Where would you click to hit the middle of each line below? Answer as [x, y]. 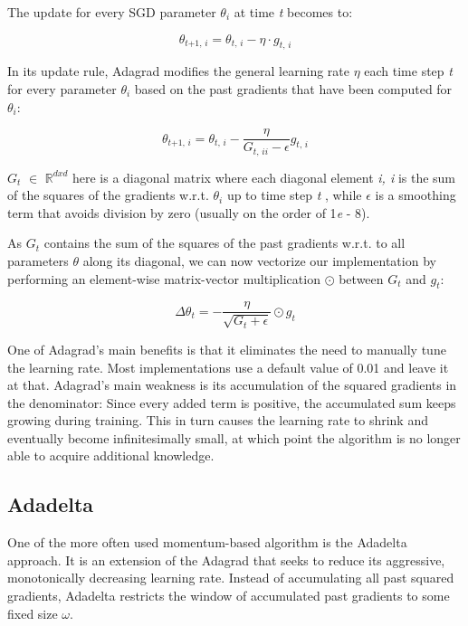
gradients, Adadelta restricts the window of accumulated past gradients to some [229, 596]
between [361, 278]
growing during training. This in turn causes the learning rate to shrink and [218, 420]
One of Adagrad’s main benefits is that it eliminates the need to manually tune [227, 349]
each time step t [408, 71]
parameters [38, 261]
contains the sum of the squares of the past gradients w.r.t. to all [224, 243]
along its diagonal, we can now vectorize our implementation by [259, 261]
